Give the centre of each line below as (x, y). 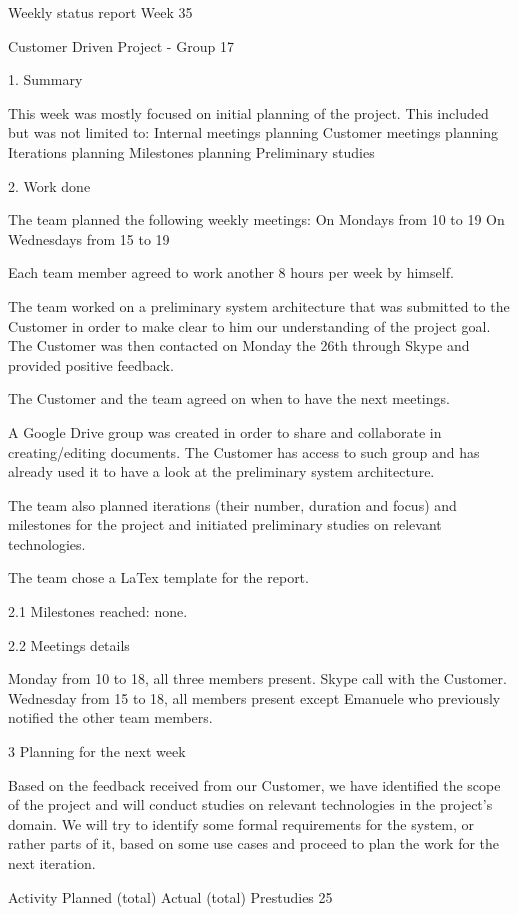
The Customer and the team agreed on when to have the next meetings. (229, 398)
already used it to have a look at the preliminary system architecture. (221, 471)
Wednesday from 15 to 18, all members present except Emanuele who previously (254, 697)
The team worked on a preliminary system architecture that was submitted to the (259, 305)
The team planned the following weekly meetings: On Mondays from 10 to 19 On (256, 219)
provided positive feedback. (91, 364)
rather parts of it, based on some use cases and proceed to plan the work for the (254, 843)
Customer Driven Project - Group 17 (121, 45)
